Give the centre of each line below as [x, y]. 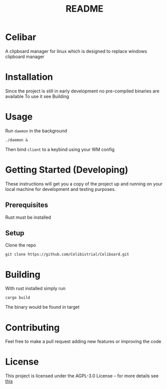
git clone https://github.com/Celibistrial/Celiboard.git [67, 255]
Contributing [32, 328]
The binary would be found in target [42, 307]
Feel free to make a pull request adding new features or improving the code [83, 342]
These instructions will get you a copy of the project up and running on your [84, 184]
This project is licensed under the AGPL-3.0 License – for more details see [82, 376]
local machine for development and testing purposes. [61, 189]
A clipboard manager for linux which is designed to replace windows [76, 51]
